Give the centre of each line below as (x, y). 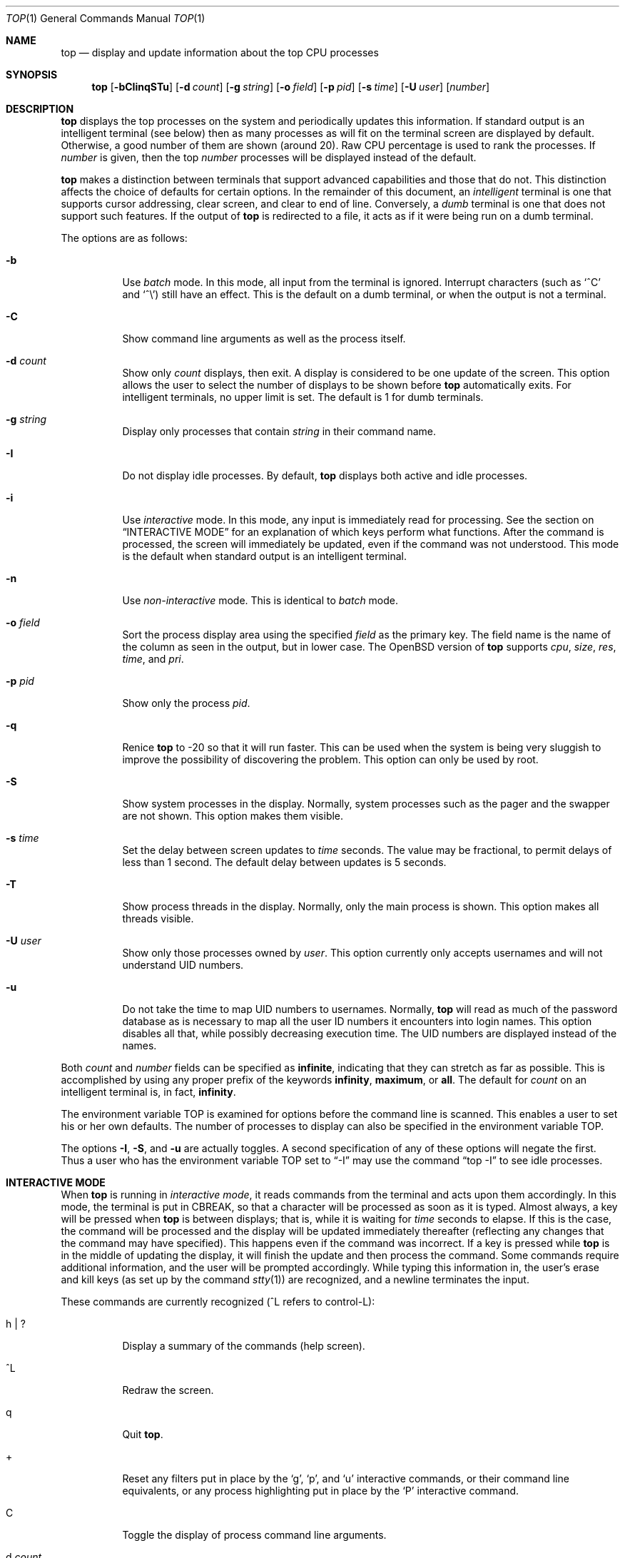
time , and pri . (153, 659)
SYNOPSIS (32, 75)
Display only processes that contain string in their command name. (279, 431)
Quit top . (143, 1434)
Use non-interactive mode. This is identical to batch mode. (260, 600)
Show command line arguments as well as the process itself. (264, 338)
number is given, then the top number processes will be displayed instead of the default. (269, 157)
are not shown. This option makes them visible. (233, 816)
